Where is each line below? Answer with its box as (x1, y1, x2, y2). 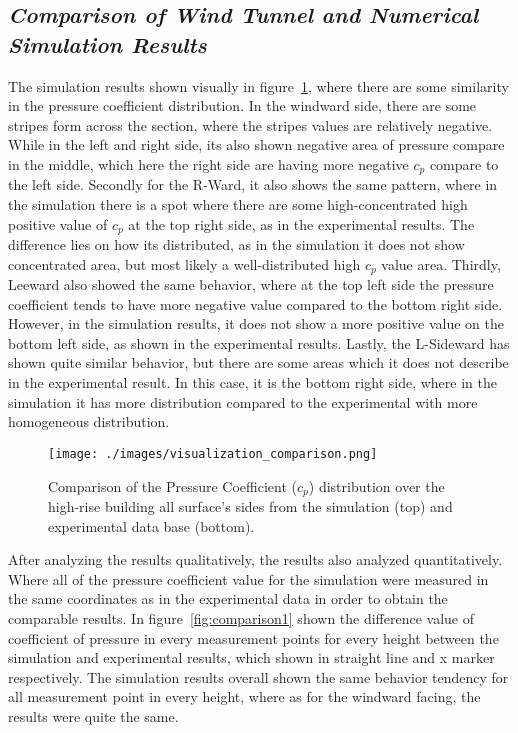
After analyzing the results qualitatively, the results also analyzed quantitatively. (8, 549, 503, 570)
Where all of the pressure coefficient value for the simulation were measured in (8, 568, 489, 589)
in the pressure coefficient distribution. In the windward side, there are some (8, 95, 477, 116)
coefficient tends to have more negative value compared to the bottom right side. (8, 293, 503, 314)
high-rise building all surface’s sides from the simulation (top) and (48, 495, 453, 516)
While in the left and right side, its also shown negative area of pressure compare (8, 134, 505, 155)
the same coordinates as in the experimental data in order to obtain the (8, 588, 448, 609)
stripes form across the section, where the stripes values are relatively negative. (8, 114, 493, 135)
